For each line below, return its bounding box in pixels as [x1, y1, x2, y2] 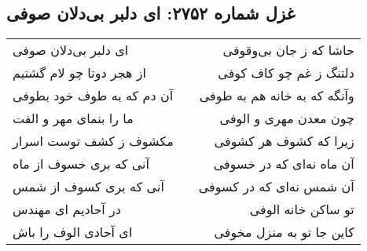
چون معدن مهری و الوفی [219, 109, 354, 128]
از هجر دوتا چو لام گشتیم [13, 64, 146, 82]
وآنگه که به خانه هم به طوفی [199, 86, 354, 105]
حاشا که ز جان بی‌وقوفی [222, 41, 354, 60]
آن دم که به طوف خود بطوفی [13, 86, 174, 105]
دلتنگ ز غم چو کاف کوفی [218, 64, 354, 82]
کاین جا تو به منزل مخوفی [214, 223, 354, 242]
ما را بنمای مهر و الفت [13, 109, 134, 128]
